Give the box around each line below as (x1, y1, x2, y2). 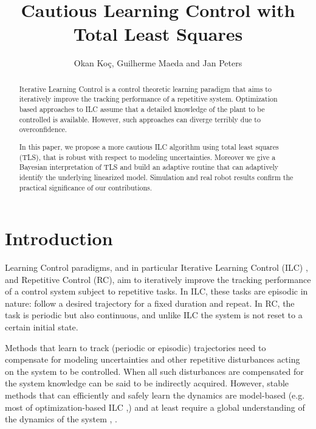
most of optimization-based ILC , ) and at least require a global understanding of (5, 400, 305, 413)
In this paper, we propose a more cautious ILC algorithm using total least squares (19, 141, 279, 152)
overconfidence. (19, 124, 67, 134)
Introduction (5, 226, 113, 251)
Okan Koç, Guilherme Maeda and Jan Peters (74, 57, 242, 69)
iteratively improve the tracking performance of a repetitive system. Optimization (19, 94, 278, 104)
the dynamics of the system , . (5, 413, 117, 425)
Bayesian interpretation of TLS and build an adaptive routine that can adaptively (19, 162, 279, 172)
